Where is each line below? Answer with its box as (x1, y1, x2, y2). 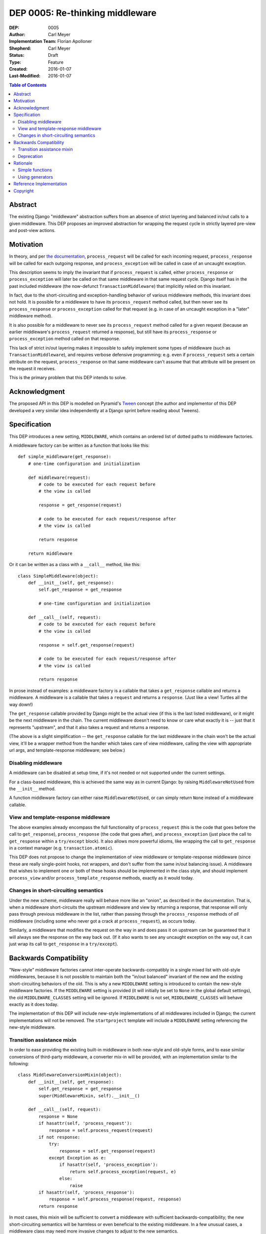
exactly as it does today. (9, 1001, 59, 1007)
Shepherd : (9, 45, 32, 51)
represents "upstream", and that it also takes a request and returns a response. (9, 724, 169, 730)
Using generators (18, 174, 53, 180)
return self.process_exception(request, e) (69, 1169, 177, 1174)
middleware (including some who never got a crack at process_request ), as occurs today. (9, 918, 196, 924)
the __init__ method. (9, 785, 56, 792)
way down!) (9, 701, 33, 707)
